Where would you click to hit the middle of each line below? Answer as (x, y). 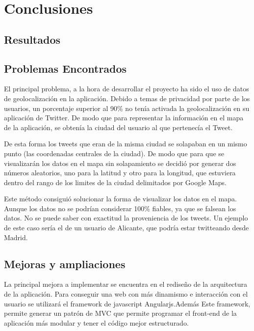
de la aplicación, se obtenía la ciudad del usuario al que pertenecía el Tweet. (118, 127)
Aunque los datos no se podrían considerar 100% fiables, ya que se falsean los (120, 208)
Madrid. (16, 237)
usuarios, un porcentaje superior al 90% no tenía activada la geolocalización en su (127, 108)
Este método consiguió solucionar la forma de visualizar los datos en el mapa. (120, 199)
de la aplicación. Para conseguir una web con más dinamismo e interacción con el (126, 294)
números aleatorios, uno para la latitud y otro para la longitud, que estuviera (120, 173)
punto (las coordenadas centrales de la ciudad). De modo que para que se (114, 153)
